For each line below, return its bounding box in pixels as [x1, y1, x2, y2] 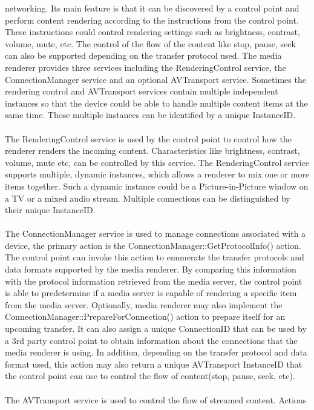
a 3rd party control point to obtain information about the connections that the [5, 334, 298, 346]
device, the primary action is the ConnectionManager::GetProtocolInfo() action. [5, 239, 301, 251]
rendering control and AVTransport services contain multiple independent [5, 85, 278, 98]
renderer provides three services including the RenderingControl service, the [5, 61, 286, 73]
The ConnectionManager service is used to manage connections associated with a [5, 227, 306, 240]
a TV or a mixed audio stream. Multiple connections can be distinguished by [5, 191, 290, 204]
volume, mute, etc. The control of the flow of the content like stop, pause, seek [5, 37, 296, 50]
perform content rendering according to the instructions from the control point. [5, 13, 299, 26]
